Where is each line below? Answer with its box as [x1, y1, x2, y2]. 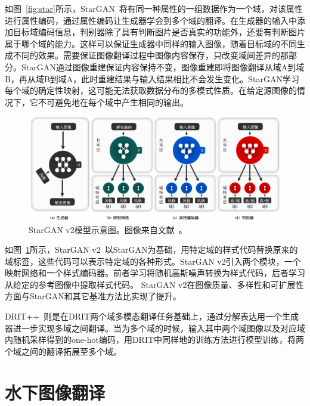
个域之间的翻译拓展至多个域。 [5, 345, 122, 357]
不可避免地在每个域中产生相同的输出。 [38, 95, 188, 108]
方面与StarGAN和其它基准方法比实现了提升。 [5, 290, 181, 302]
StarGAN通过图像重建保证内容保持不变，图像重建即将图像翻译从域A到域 [21, 60, 305, 73]
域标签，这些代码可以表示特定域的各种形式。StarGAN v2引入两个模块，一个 [5, 255, 301, 267]
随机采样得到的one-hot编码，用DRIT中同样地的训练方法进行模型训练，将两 [13, 333, 305, 346]
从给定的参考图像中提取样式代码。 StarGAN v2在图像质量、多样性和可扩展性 [5, 278, 304, 290]
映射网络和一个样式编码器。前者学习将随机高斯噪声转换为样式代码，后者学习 [5, 266, 305, 279]
